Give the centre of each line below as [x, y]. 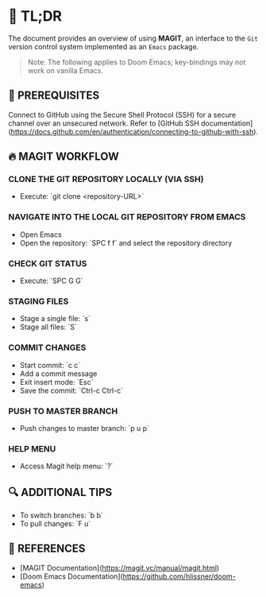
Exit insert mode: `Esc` [56, 382]
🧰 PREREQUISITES [54, 96]
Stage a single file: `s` [55, 319]
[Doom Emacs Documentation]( [71, 576]
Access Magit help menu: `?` [66, 466]
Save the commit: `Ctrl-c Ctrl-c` [71, 390]
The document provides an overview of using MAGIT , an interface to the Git [133, 38]
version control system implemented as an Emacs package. [104, 46]
